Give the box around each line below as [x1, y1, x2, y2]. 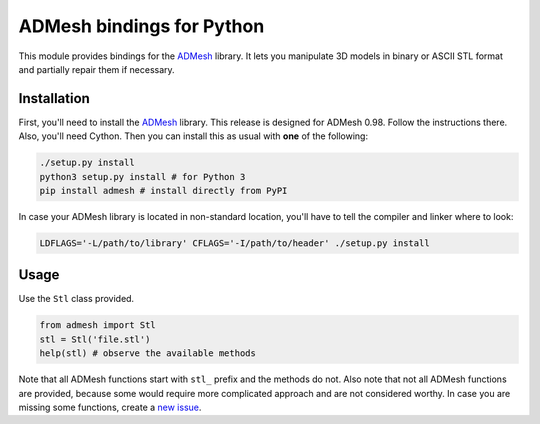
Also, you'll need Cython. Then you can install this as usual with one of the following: [18, 130, 369, 142]
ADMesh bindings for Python [18, 15, 265, 37]
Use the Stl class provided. [18, 293, 135, 305]
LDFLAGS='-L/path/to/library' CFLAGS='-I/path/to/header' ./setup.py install [39, 237, 430, 249]
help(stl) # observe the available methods [39, 348, 257, 359]
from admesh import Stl [39, 320, 157, 331]
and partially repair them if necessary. [18, 63, 175, 75]
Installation [18, 90, 90, 107]
